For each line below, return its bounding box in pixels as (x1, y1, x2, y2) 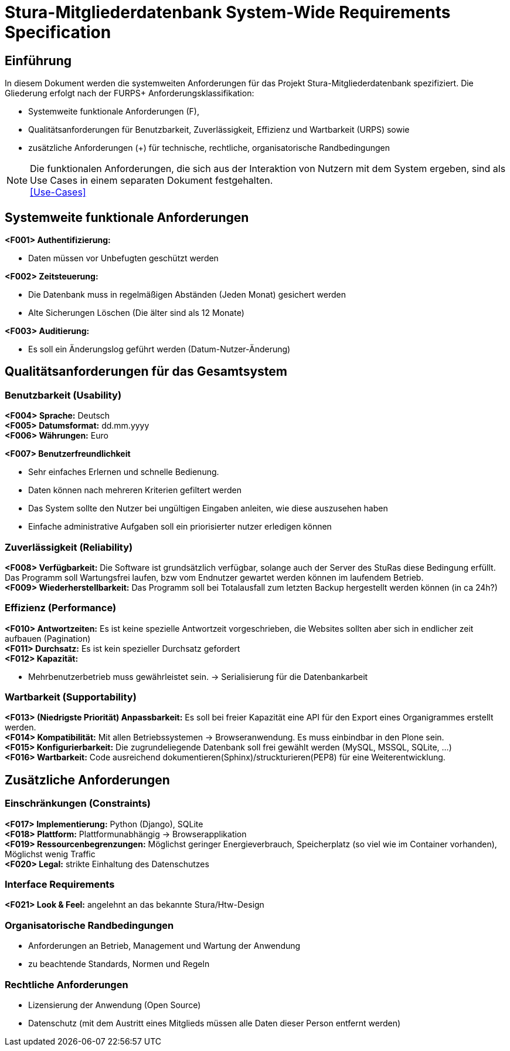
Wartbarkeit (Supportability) (5, 691, 137, 703)
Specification (5, 22, 111, 42)
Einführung (5, 53, 72, 68)
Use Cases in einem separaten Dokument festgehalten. (30, 174, 273, 187)
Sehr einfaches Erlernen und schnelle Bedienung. (28, 467, 219, 477)
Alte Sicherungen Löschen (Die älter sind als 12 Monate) (28, 308, 244, 318)
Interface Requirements (5, 878, 115, 891)
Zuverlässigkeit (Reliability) (5, 541, 133, 553)
